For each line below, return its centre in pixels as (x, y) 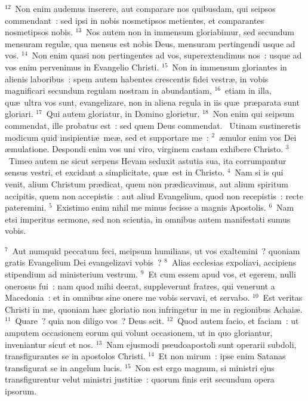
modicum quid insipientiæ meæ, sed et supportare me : (107, 137)
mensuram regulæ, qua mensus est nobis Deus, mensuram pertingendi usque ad (150, 43)
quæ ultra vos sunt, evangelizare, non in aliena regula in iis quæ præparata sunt (153, 102)
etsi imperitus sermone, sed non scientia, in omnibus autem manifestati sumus (148, 219)
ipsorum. (21, 391)
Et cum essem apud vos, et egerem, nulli (222, 274)
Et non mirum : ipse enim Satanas (222, 356)
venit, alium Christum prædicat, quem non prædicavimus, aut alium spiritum (147, 183)
